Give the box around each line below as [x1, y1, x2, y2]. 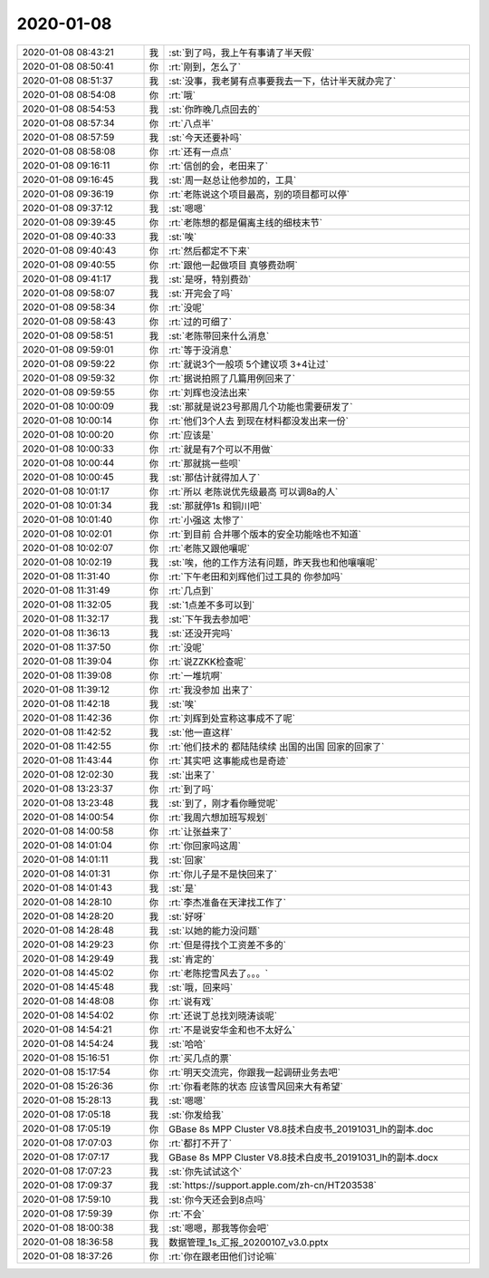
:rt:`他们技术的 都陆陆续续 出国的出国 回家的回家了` [168, 740, 385, 752]
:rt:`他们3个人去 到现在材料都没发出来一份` [168, 414, 349, 427]
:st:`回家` [168, 853, 206, 866]
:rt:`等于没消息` [168, 344, 233, 356]
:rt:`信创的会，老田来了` [168, 160, 269, 172]
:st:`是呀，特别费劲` [168, 273, 252, 286]
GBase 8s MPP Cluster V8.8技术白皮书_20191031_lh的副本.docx [168, 1151, 439, 1164]
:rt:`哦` [168, 89, 197, 102]
